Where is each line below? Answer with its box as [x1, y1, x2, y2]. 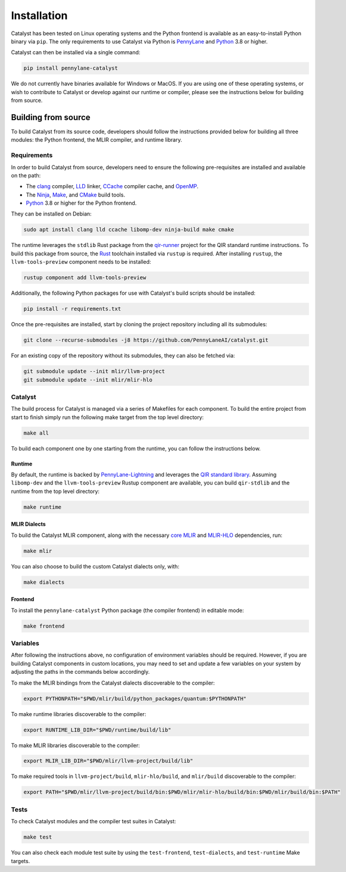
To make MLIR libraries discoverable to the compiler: [11, 742, 140, 749]
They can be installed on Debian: [11, 210, 92, 217]
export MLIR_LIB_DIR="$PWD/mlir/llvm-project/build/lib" [23, 758, 194, 764]
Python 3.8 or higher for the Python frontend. [26, 199, 137, 207]
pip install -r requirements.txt [23, 305, 121, 312]
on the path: [11, 171, 41, 179]
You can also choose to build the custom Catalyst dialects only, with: [11, 562, 180, 570]
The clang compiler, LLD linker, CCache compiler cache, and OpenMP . [26, 183, 199, 190]
